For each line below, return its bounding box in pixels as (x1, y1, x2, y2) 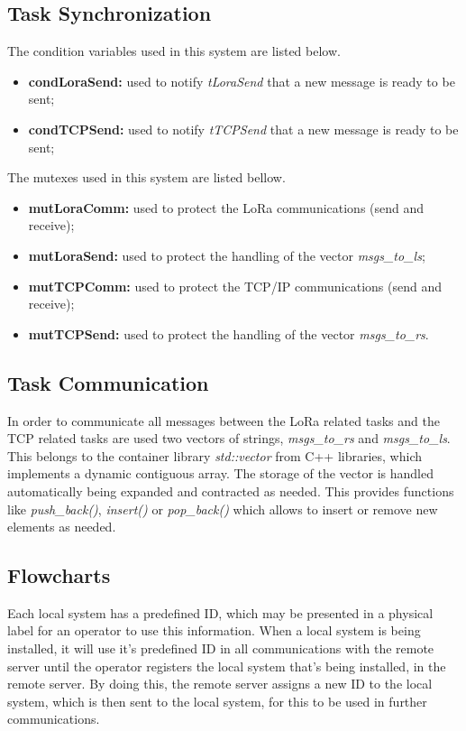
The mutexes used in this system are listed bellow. (7, 168, 286, 187)
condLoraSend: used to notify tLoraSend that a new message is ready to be (28, 71, 455, 90)
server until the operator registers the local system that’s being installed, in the (7, 656, 446, 675)
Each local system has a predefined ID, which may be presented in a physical (7, 603, 434, 622)
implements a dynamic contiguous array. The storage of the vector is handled (7, 464, 434, 483)
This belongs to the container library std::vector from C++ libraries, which (7, 446, 423, 465)
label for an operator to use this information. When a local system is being (7, 621, 421, 640)
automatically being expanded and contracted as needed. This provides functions (7, 481, 454, 500)
